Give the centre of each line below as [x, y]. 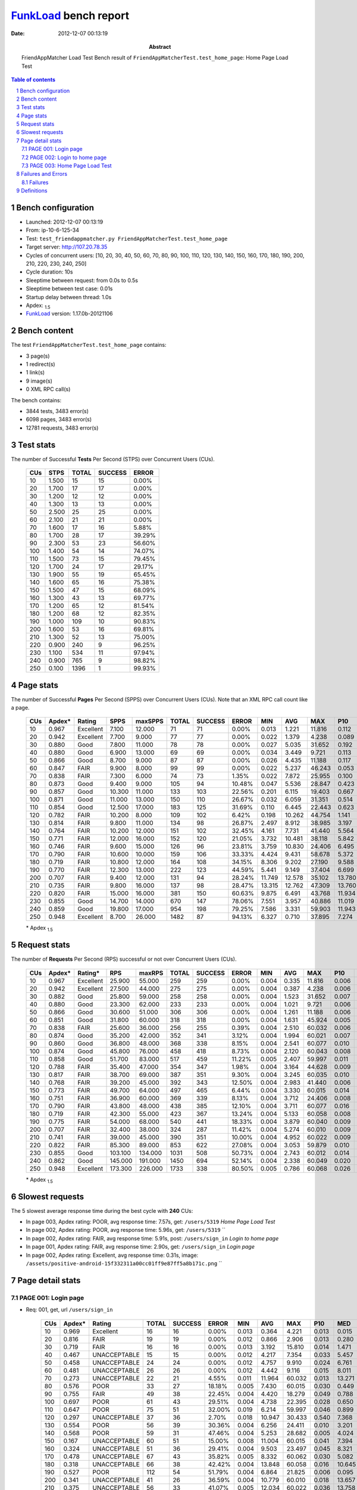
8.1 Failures [35, 182]
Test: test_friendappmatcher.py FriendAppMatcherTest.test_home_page [127, 238]
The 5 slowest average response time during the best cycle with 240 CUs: [102, 1210]
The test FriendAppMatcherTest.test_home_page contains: [89, 345]
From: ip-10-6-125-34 [53, 230]
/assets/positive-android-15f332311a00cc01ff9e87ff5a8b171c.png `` [124, 1263]
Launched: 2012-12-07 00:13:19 [65, 222]
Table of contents [33, 80]
